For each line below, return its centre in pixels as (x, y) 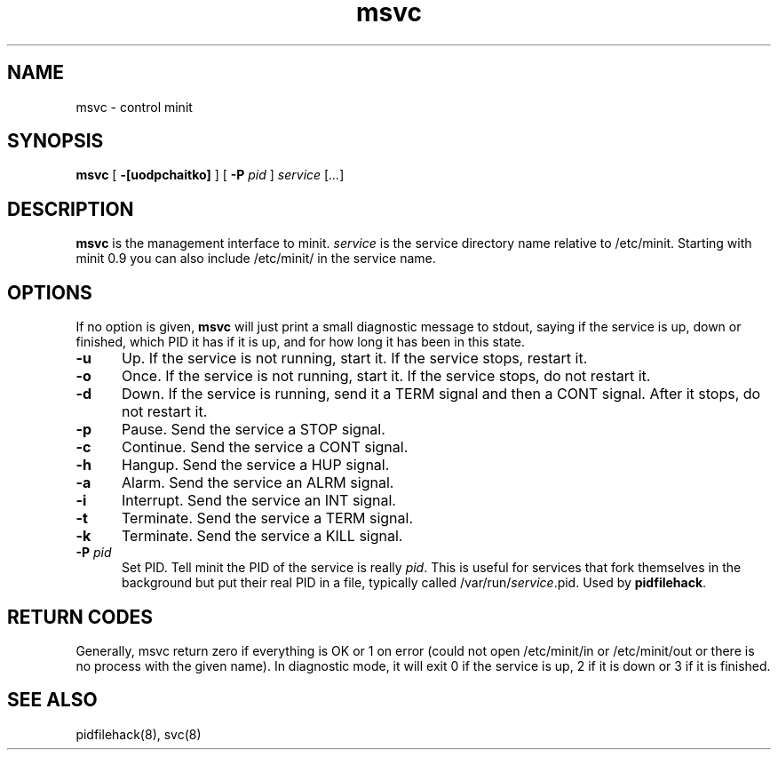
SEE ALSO (52, 700)
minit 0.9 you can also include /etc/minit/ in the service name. (256, 259)
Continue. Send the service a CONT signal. (265, 447)
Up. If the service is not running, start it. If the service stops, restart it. (354, 359)
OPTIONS (50, 292)
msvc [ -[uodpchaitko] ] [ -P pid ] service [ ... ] (210, 175)
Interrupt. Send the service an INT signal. (258, 501)
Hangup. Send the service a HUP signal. (255, 465)
